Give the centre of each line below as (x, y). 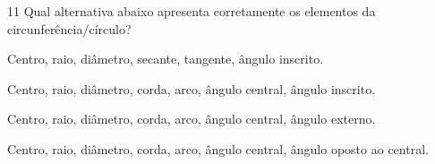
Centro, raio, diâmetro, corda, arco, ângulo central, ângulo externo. (192, 119)
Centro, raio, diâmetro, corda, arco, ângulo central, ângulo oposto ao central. (218, 148)
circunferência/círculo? (69, 28)
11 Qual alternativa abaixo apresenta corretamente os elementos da (192, 11)
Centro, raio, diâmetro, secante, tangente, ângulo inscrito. (166, 59)
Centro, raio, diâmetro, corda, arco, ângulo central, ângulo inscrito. (192, 88)
